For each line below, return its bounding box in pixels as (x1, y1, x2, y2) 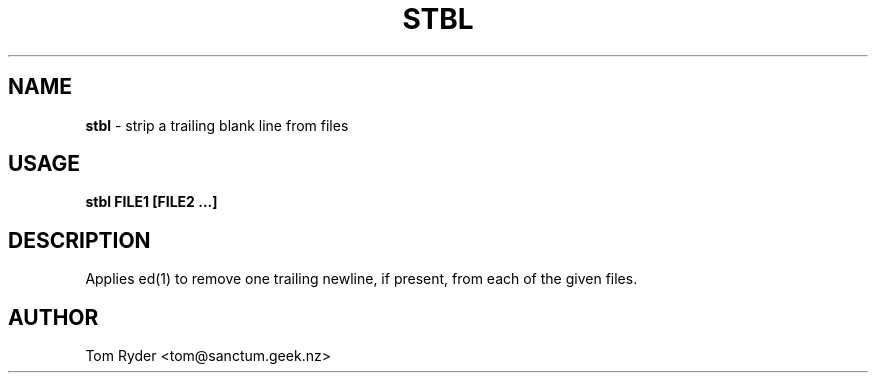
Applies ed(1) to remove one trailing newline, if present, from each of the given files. (85, 270, 638, 288)
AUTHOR (8, 304, 99, 330)
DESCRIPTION (8, 227, 151, 253)
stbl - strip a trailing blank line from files (85, 116, 349, 134)
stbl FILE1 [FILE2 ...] (85, 193, 218, 211)
